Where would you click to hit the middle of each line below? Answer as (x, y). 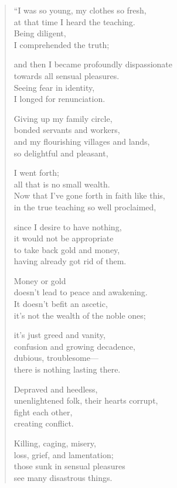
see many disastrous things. (63, 477)
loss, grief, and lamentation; (64, 454)
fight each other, (43, 412)
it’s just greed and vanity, (59, 335)
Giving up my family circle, (63, 118)
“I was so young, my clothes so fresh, (80, 10)
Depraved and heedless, (56, 389)
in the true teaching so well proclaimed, (85, 207)
